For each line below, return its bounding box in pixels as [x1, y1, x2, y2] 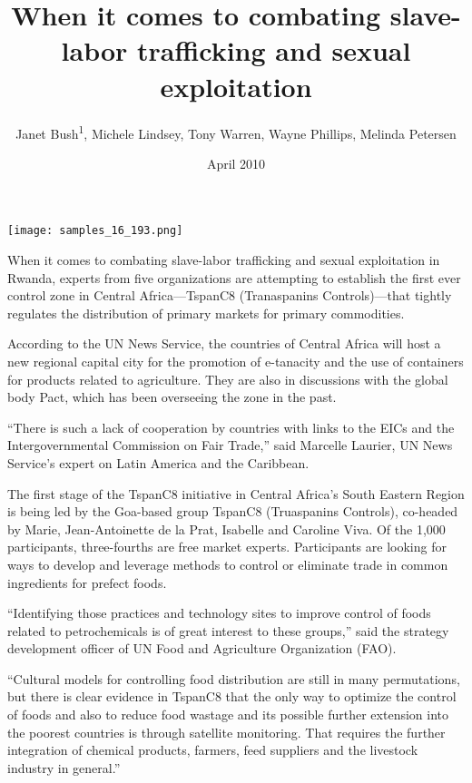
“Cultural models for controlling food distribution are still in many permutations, [7, 669, 460, 688]
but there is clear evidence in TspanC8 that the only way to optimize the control [7, 687, 457, 706]
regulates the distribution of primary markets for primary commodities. [7, 303, 405, 322]
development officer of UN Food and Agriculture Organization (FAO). [7, 639, 397, 658]
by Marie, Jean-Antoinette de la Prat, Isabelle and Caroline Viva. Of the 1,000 [7, 519, 446, 538]
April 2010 [206, 153, 266, 172]
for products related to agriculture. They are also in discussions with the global [7, 369, 448, 388]
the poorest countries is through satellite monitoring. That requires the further [7, 722, 446, 741]
